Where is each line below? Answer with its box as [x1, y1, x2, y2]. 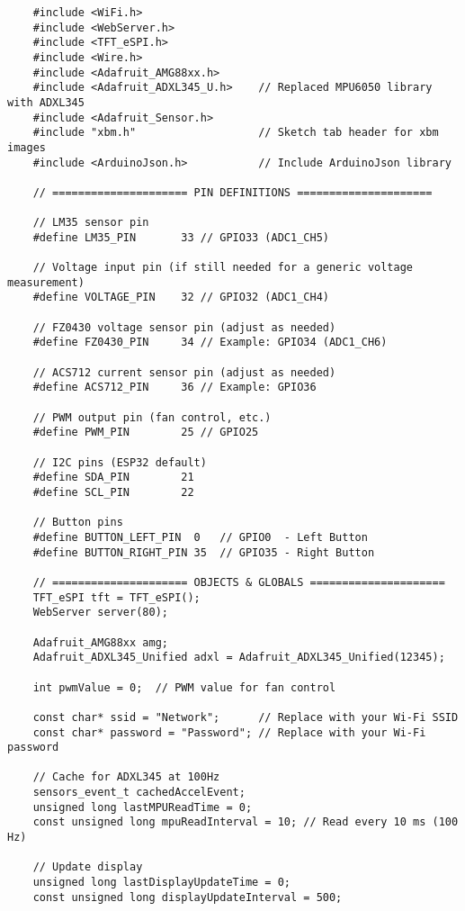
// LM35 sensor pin [32, 216, 149, 230]
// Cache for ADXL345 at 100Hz [32, 771, 220, 784]
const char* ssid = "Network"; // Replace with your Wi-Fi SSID [32, 710, 459, 724]
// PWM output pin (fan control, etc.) [32, 410, 272, 424]
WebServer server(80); [32, 606, 168, 619]
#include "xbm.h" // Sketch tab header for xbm [32, 126, 439, 140]
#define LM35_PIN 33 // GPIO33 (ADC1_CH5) [32, 230, 329, 244]
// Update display [32, 861, 143, 874]
